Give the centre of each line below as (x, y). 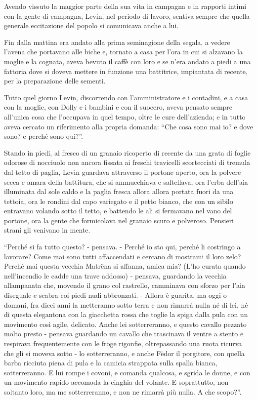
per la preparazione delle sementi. (55, 81)
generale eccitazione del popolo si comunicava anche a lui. (91, 25)
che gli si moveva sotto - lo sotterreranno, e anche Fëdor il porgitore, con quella (124, 353)
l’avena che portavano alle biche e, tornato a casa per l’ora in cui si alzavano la (123, 52)
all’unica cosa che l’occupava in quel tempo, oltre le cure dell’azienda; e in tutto (125, 116)
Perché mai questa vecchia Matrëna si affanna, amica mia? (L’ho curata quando (125, 266)
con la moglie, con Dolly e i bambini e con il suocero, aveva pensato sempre (118, 107)
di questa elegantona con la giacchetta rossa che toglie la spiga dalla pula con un (126, 314)
